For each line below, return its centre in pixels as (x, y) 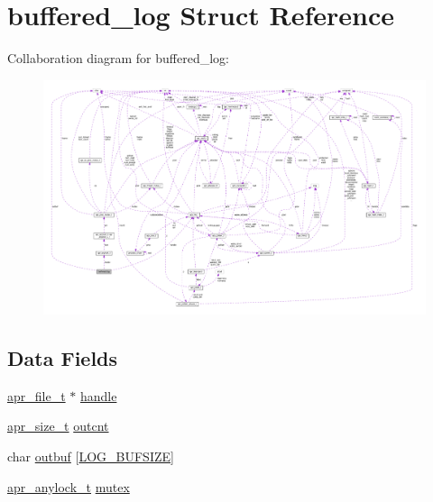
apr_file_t (37, 395)
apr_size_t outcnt (58, 426)
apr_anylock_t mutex (69, 486)
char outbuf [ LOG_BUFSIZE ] (91, 456)
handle (98, 395)
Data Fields (63, 357)
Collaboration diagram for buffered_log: (118, 58)
